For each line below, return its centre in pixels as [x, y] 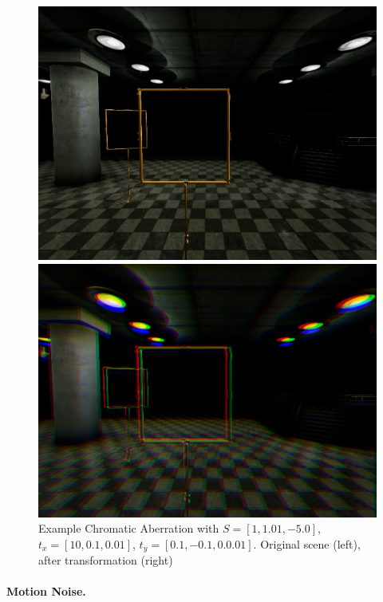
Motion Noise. [46, 591]
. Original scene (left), [307, 543]
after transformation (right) [106, 560]
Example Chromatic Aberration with [129, 528]
